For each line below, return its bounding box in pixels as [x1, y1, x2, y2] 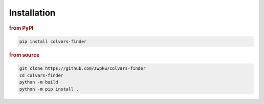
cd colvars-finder [19, 72, 64, 78]
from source [9, 52, 40, 58]
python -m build [19, 80, 59, 85]
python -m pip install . [19, 86, 79, 92]
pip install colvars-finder [19, 39, 87, 44]
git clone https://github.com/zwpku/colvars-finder [19, 66, 146, 71]
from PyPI [9, 24, 34, 31]
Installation [9, 7, 56, 18]
